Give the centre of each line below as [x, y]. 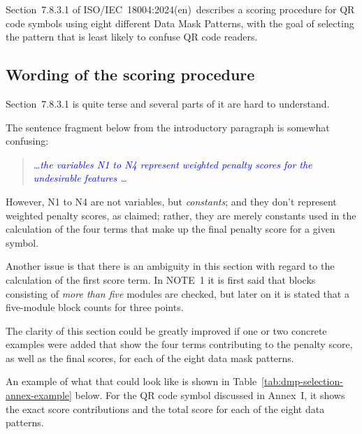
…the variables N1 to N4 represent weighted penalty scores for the [173, 164]
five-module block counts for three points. [95, 307]
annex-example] [39, 395]
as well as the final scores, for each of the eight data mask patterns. [150, 357]
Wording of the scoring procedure [130, 74]
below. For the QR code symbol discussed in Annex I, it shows [210, 395]
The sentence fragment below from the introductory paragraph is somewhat [168, 127]
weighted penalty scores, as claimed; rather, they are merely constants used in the [181, 215]
